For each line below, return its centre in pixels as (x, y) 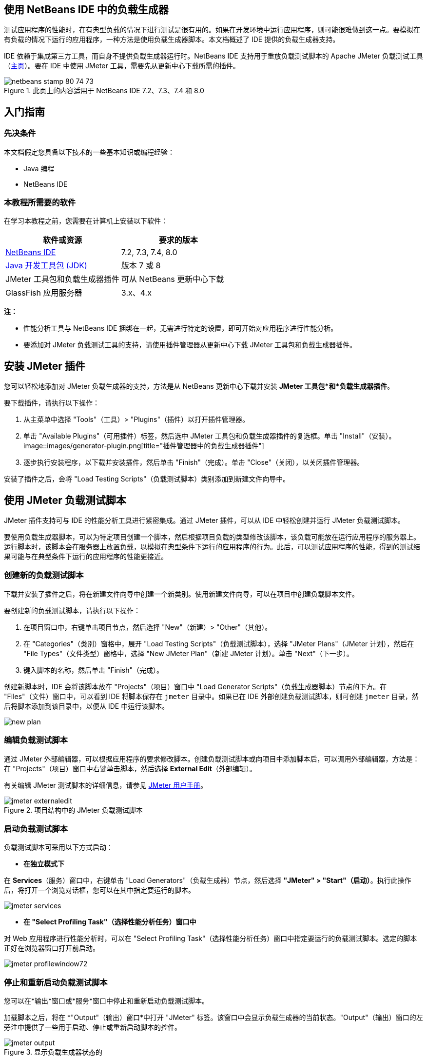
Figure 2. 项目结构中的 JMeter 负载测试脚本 (73, 810)
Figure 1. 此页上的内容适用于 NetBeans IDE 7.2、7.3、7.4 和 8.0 (104, 91)
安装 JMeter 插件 (45, 366)
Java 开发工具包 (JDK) (46, 266)
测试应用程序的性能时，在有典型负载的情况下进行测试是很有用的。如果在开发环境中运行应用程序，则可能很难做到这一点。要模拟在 (212, 30)
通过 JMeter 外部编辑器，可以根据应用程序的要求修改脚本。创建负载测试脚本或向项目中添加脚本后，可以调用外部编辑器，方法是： (212, 759)
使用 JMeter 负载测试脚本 (65, 500)
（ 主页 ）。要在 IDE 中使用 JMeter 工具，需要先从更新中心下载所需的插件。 (122, 66)
